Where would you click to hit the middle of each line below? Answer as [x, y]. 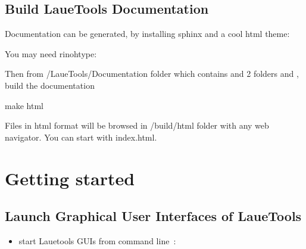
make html [24, 105]
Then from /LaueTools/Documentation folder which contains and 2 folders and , [152, 74]
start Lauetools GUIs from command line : [97, 240]
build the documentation [50, 85]
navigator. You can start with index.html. [81, 137]
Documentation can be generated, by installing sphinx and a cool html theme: [147, 34]
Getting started [70, 178]
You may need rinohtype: [51, 53]
